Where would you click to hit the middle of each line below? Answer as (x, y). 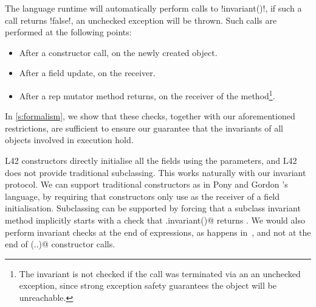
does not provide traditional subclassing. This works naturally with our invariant (156, 172)
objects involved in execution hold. (69, 140)
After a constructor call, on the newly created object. (118, 52)
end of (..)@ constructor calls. (60, 244)
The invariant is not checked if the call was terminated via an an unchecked (160, 273)
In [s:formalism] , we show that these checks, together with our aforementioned (150, 116)
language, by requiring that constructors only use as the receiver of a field (143, 196)
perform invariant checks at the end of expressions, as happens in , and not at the (158, 232)
